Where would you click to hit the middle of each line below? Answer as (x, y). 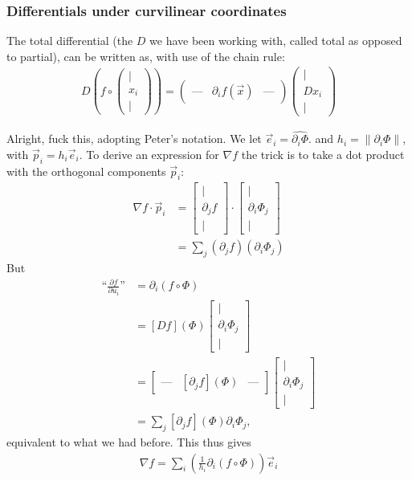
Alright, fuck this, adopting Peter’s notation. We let (134, 139)
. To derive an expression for (149, 154)
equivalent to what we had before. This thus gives (129, 442)
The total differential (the (70, 41)
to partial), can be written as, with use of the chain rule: (146, 56)
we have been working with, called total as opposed (276, 41)
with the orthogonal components (86, 171)
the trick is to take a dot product (323, 154)
